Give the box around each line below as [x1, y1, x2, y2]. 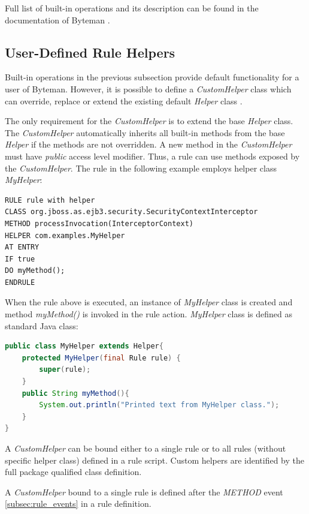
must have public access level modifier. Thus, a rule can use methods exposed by [5, 149, 300, 162]
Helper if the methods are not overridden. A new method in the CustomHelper [5, 138, 292, 151]
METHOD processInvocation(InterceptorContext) [5, 219, 193, 228]
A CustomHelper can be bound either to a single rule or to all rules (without [5, 442, 286, 455]
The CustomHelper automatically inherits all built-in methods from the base [5, 126, 285, 139]
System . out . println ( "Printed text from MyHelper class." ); [39, 401, 280, 410]
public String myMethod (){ [22, 389, 129, 398]
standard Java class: [5, 319, 78, 332]
